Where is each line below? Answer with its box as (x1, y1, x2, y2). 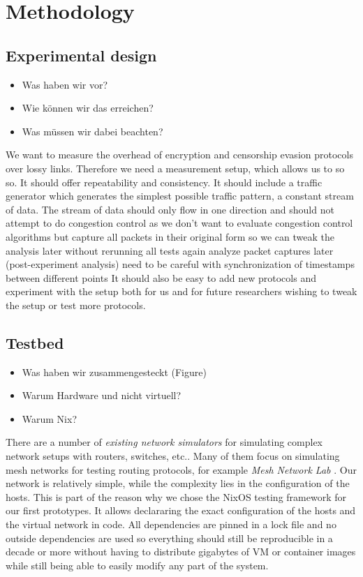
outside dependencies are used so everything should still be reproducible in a (6, 530, 333, 545)
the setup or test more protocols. (6, 297, 146, 312)
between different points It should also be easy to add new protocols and (6, 270, 316, 285)
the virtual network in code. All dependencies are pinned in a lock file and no (6, 517, 336, 532)
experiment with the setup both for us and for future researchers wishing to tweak (6, 284, 357, 299)
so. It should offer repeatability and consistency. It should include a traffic (6, 174, 323, 189)
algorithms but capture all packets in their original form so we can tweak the (6, 229, 334, 243)
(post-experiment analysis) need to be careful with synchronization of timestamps (6, 257, 355, 271)
